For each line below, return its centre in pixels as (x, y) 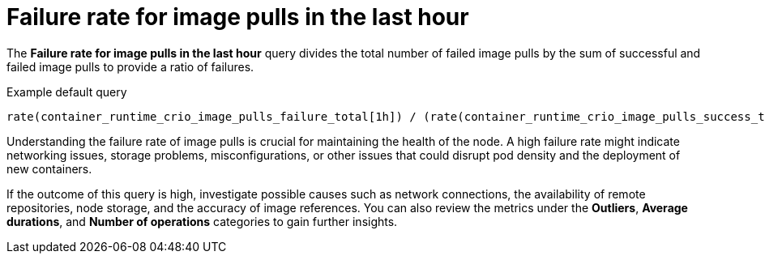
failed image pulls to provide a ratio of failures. (130, 66)
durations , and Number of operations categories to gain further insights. (202, 221)
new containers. (49, 168)
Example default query (67, 92)
